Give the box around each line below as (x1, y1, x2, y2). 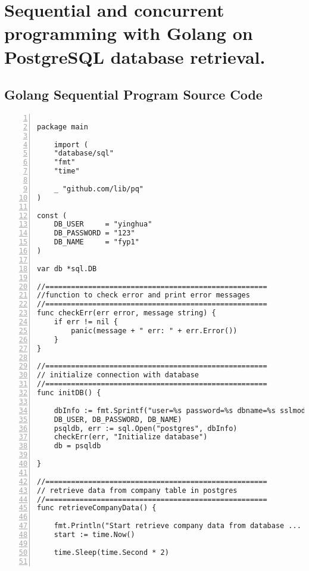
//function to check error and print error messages (37, 291, 250, 300)
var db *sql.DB (37, 264, 97, 273)
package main (37, 122, 88, 131)
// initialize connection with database (37, 371, 199, 380)
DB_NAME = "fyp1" (54, 238, 139, 247)
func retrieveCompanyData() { (37, 504, 157, 513)
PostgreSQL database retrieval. (4, 44, 266, 69)
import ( (54, 140, 88, 149)
